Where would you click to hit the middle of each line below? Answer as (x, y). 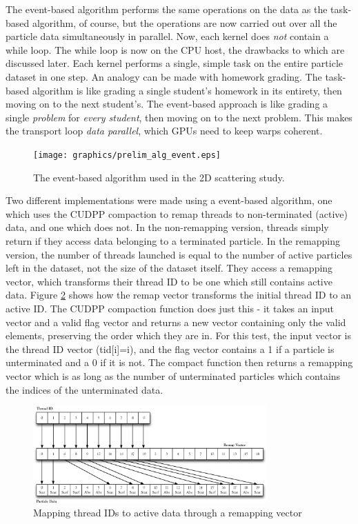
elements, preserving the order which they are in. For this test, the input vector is (178, 335)
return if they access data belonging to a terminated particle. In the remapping (173, 240)
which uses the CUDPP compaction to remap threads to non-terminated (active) (177, 213)
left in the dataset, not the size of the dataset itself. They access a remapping (169, 268)
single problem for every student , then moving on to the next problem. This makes (179, 117)
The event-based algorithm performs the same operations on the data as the (167, 9)
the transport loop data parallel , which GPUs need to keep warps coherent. (164, 131)
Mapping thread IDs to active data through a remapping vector (168, 513)
